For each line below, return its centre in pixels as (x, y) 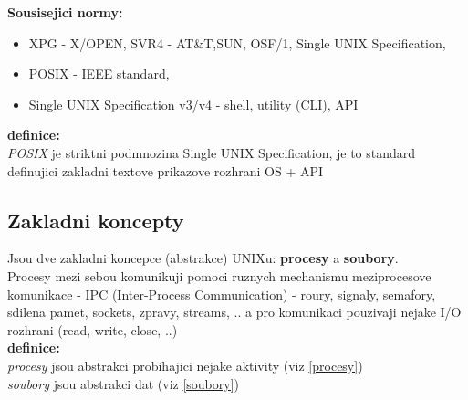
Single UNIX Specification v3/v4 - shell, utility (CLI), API (193, 104)
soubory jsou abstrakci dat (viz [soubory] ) (124, 383)
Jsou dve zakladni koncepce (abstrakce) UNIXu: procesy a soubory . (203, 258)
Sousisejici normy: (65, 12)
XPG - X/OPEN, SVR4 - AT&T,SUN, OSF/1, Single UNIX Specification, (237, 42)
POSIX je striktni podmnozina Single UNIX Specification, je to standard (212, 152)
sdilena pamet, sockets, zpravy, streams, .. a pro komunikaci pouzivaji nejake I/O (234, 312)
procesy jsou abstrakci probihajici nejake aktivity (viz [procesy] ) (185, 365)
